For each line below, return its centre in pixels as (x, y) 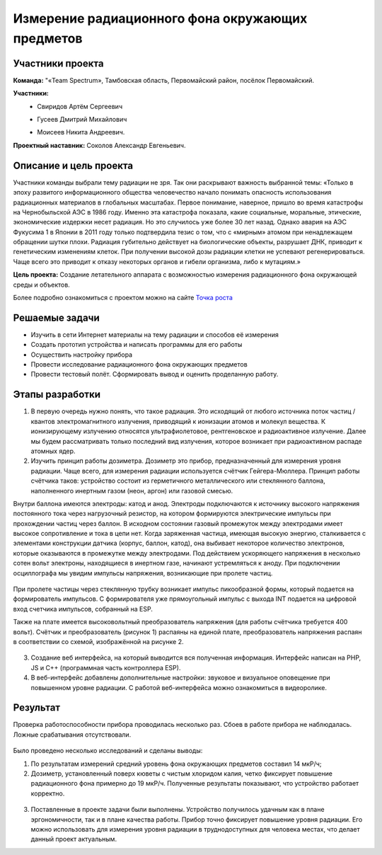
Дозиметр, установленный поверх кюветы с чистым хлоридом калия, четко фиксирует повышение (181, 774)
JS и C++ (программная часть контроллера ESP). (106, 667)
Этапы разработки (57, 395)
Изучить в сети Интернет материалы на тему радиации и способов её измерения (155, 334)
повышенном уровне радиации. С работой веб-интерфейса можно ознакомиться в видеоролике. (179, 687)
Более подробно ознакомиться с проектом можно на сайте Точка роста (123, 298)
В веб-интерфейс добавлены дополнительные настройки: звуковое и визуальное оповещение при (180, 678)
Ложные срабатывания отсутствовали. (72, 734)
